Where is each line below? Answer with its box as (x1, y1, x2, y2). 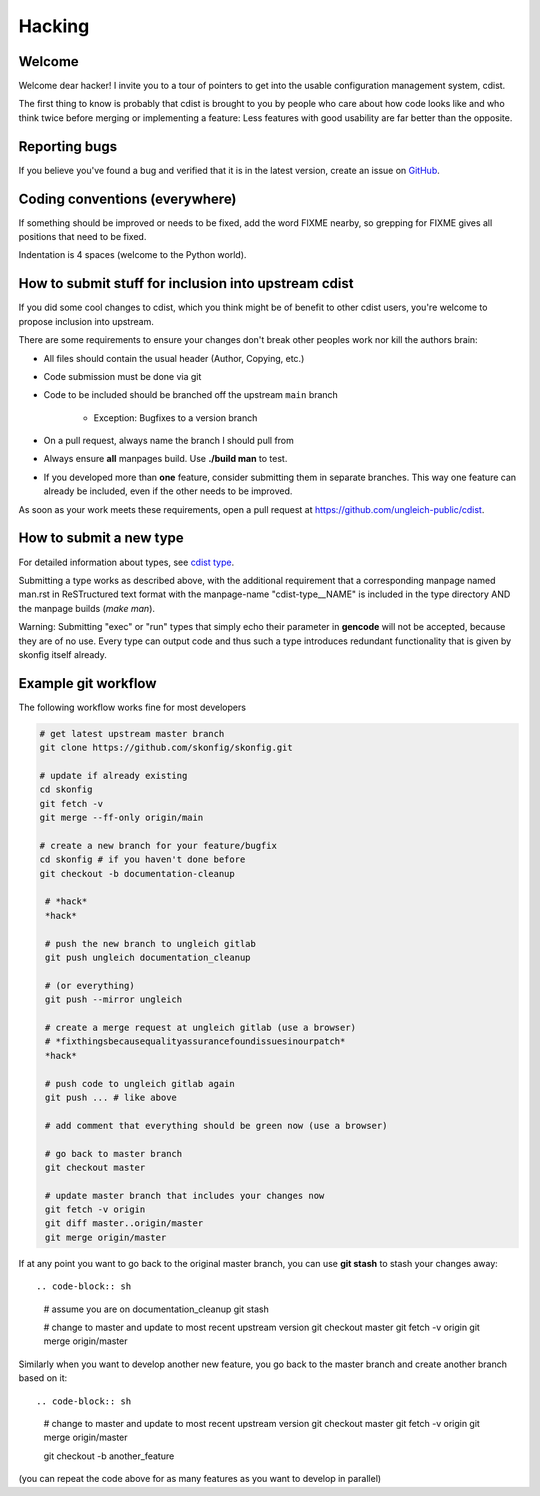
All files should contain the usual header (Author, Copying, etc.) (43, 352, 305, 364)
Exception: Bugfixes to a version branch (93, 411, 258, 424)
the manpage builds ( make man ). (18, 602, 155, 614)
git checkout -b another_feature (43, 1450, 175, 1462)
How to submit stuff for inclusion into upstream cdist (18, 275, 354, 292)
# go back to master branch (45, 1148, 183, 1159)
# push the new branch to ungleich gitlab (45, 938, 257, 949)
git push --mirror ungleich (45, 994, 183, 1005)
